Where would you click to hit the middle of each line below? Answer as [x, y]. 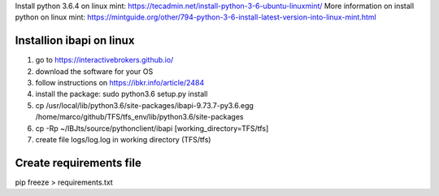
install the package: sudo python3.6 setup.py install [122, 94]
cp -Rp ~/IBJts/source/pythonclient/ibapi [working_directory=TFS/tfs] [152, 128]
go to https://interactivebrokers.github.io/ [104, 60]
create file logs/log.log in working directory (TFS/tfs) [123, 140]
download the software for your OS [94, 71]
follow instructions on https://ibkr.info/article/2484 [120, 83]
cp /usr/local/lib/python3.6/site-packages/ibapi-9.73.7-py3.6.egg [144, 105]
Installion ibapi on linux [75, 41]
